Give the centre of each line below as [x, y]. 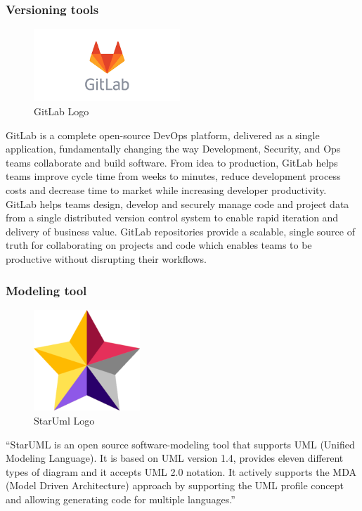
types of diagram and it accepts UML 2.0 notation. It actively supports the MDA [181, 471]
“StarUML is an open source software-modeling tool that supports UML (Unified [180, 444]
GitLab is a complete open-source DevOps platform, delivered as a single [163, 135]
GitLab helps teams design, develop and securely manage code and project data [177, 203]
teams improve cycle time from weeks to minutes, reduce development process [173, 176]
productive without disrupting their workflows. [106, 259]
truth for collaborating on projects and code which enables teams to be [159, 245]
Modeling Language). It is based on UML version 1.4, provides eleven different [175, 458]
